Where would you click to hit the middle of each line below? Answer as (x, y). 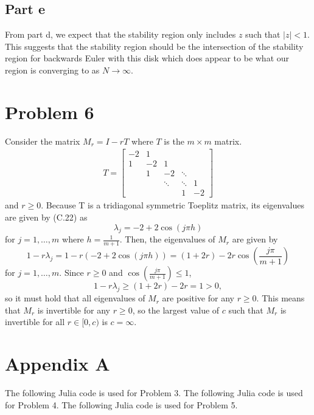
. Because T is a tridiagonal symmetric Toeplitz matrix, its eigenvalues (173, 205)
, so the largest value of (176, 310)
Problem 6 (50, 111)
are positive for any (198, 298)
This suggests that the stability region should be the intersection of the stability (154, 46)
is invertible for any (74, 310)
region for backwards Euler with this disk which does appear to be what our (147, 58)
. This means (281, 298)
